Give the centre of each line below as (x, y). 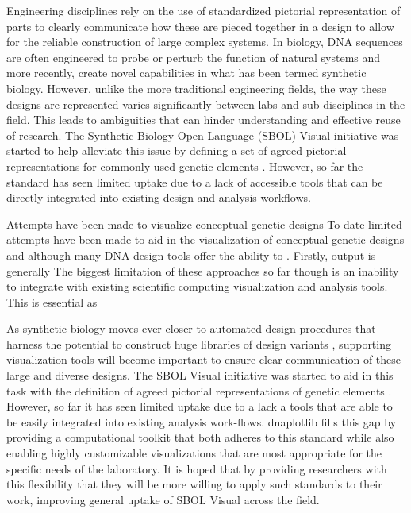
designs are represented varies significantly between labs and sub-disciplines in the (206, 104)
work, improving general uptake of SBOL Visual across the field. (163, 499)
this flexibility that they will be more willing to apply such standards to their (194, 484)
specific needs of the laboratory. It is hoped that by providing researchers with (197, 468)
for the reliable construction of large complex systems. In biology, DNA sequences (205, 42)
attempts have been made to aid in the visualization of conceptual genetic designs (205, 239)
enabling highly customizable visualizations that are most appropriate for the (194, 453)
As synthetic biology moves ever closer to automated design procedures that (191, 328)
